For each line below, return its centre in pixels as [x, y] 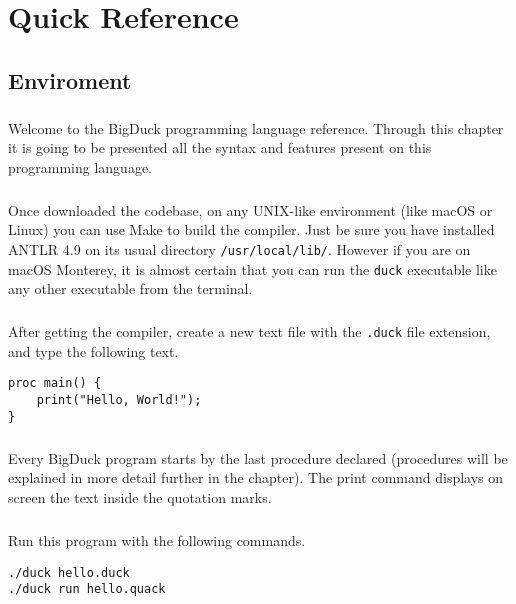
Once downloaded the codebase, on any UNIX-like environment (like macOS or [250, 209]
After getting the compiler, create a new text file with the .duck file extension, [249, 331]
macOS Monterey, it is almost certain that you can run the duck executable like [252, 268]
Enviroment [70, 79]
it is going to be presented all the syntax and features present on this [220, 147]
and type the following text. [93, 350]
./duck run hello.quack [87, 589]
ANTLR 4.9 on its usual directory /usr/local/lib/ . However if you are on [239, 248]
